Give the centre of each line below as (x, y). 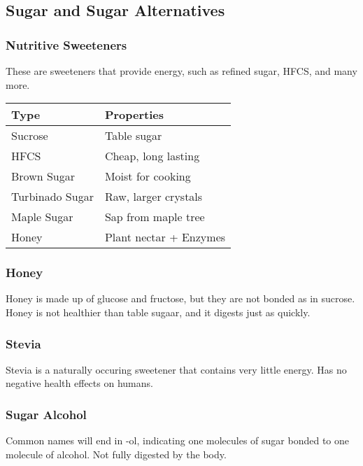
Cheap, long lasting (152, 156)
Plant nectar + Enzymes (165, 237)
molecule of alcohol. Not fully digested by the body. (116, 454)
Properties (134, 115)
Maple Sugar (42, 217)
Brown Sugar (43, 176)
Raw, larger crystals (154, 197)
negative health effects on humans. (79, 383)
